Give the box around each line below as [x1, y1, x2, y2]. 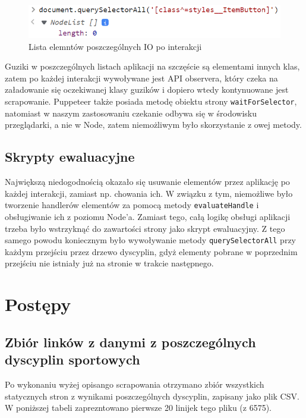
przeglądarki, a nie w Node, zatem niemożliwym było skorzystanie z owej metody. [5, 118, 302, 131]
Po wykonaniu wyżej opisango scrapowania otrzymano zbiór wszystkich [5, 378, 264, 390]
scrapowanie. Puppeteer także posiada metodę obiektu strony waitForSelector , [5, 95, 297, 108]
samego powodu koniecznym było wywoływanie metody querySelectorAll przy [5, 234, 296, 246]
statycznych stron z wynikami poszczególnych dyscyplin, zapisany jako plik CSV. [5, 389, 299, 402]
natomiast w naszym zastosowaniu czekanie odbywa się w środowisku [5, 106, 257, 119]
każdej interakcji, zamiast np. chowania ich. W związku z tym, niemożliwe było [5, 187, 293, 199]
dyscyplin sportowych [5, 350, 140, 369]
